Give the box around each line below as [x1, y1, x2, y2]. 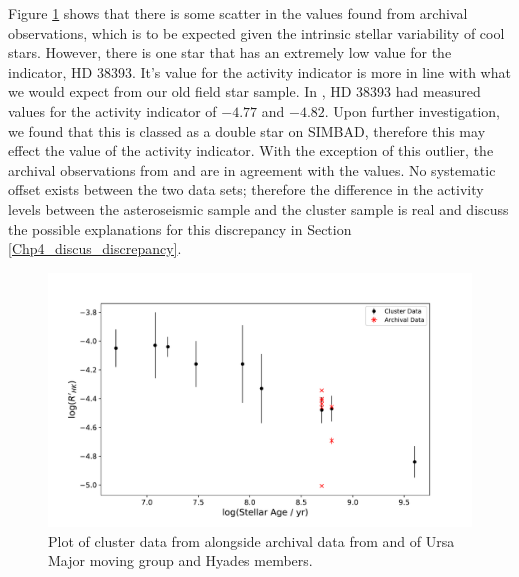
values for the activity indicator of [8, 100, 217, 121]
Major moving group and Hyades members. [48, 550, 313, 571]
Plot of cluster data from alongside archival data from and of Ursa [48, 530, 455, 551]
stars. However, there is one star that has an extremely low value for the [8, 42, 452, 63]
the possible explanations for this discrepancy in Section [8, 218, 352, 239]
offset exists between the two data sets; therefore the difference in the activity [8, 179, 484, 200]
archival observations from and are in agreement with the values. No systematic [8, 159, 496, 180]
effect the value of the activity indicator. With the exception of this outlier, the [8, 140, 494, 161]
